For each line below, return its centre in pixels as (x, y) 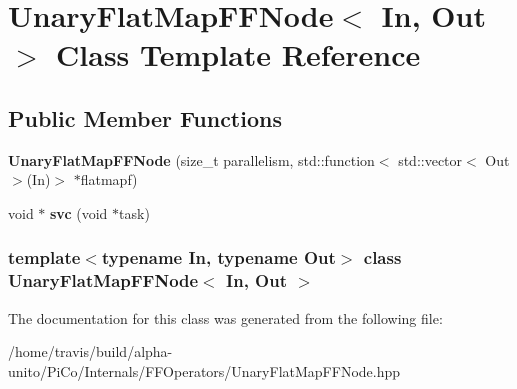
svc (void (79, 212)
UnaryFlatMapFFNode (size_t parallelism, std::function (191, 159)
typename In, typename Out (218, 257)
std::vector (430, 159)
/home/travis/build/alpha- (90, 351)
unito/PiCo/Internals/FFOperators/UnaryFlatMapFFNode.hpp (204, 370)
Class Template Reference (238, 54)
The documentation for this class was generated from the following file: (225, 317)
